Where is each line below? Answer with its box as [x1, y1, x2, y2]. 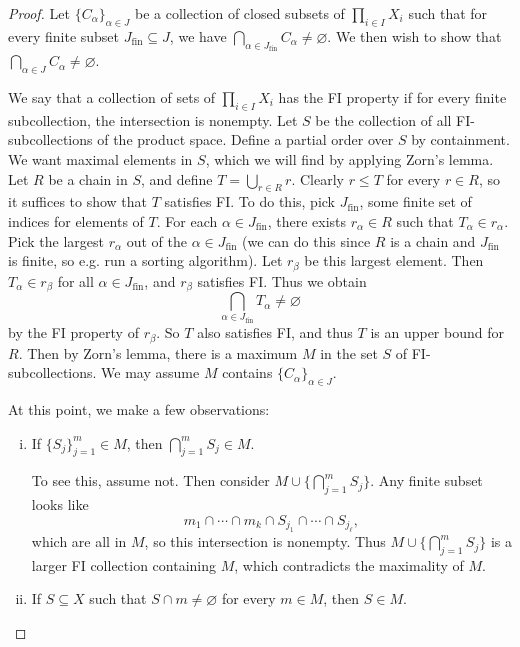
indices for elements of [8, 211, 144, 231]
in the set [320, 342, 378, 363]
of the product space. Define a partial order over [97, 129, 394, 150]
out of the [126, 230, 187, 251]
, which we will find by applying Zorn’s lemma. [205, 149, 494, 170]
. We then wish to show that [327, 25, 502, 46]
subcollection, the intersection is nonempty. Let [8, 109, 298, 130]
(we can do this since [242, 230, 371, 251]
